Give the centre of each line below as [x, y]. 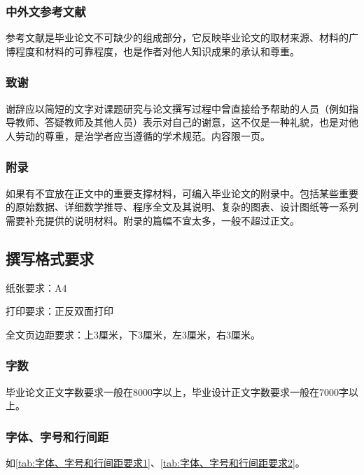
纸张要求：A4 [36, 287]
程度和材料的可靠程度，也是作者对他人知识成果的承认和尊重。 [157, 51]
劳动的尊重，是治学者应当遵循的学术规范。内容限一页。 [142, 135]
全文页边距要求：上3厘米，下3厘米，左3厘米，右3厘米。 [133, 334]
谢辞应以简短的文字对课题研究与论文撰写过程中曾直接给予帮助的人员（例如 [177, 108]
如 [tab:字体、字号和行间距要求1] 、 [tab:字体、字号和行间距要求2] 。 [155, 463]
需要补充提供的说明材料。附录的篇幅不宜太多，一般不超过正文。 [153, 220]
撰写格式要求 [50, 258]
